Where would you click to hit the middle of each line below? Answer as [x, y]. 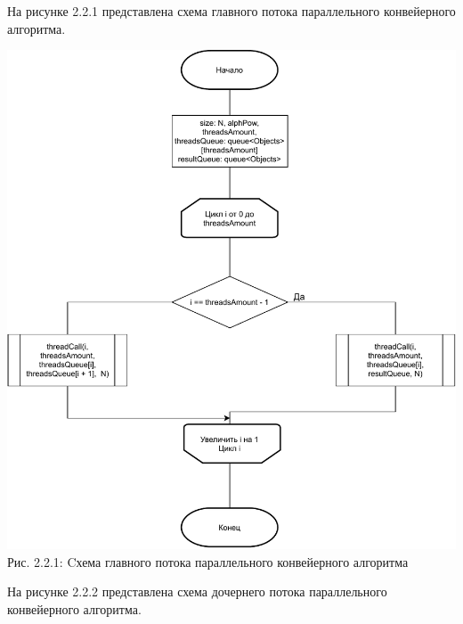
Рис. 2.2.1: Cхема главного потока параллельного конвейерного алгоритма [208, 561]
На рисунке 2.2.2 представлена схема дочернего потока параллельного [197, 591]
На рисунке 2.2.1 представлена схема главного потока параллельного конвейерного [231, 11]
